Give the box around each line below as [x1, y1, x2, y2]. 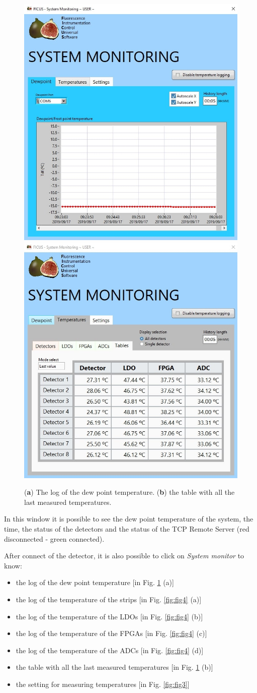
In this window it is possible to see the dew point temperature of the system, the [4, 513, 253, 524]
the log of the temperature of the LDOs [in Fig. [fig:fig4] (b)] [16, 611, 203, 621]
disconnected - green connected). [4, 533, 105, 544]
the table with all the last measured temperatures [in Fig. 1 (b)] [16, 662, 213, 672]
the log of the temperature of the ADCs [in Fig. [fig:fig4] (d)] [16, 645, 204, 655]
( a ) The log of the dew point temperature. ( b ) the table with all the [24, 487, 235, 497]
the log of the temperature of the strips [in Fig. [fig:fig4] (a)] [16, 594, 202, 605]
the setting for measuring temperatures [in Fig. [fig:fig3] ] [16, 679, 190, 689]
